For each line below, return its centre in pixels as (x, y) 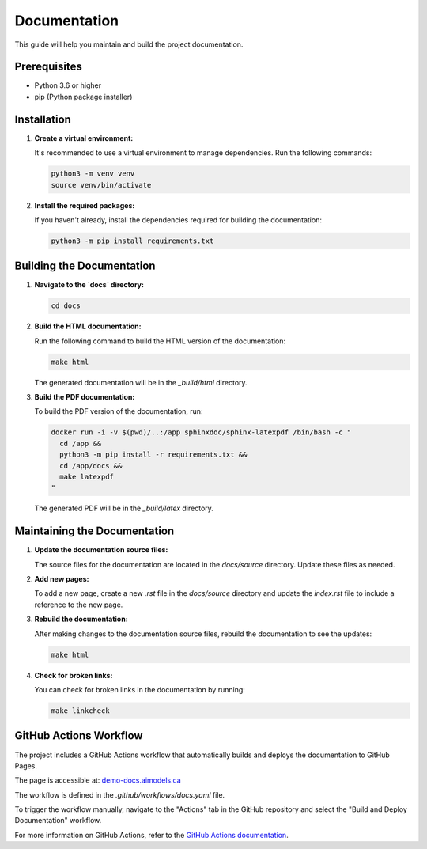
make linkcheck (80, 711)
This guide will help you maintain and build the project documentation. (129, 44)
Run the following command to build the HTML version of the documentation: (160, 341)
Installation (43, 119)
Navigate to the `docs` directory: (89, 285)
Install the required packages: (85, 205)
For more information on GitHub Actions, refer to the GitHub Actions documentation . (151, 835)
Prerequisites (48, 67)
